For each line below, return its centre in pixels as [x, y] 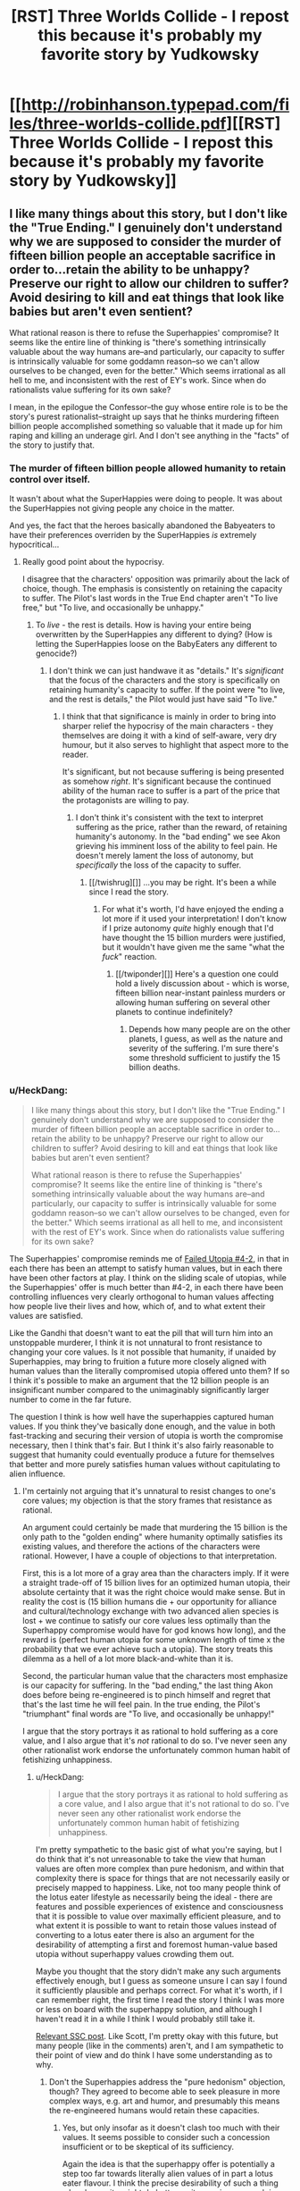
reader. [75, 755]
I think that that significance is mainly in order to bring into [169, 717]
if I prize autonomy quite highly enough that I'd [188, 928]
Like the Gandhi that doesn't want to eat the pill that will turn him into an [142, 1332]
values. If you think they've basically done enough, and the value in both [142, 1426]
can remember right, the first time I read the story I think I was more [160, 2000]
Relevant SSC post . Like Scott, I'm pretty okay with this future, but [157, 2036]
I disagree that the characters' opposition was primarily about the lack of [156, 579]
